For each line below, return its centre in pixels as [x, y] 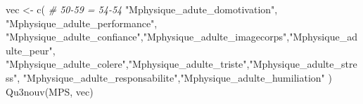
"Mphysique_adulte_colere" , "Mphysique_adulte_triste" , [128, 64]
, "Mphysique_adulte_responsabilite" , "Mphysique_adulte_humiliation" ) [174, 77]
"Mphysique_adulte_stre [303, 64]
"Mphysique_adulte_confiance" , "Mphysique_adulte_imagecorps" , [148, 37]
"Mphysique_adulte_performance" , [82, 23]
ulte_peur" [29, 50]
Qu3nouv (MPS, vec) [50, 91]
